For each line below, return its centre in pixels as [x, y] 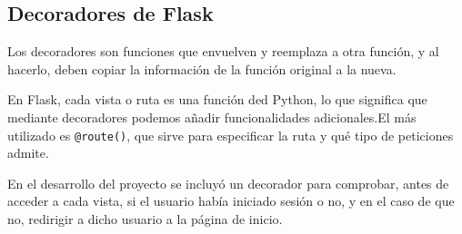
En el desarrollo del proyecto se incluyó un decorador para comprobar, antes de [228, 183]
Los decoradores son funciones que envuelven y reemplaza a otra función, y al [223, 51]
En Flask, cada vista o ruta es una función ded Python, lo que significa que [217, 99]
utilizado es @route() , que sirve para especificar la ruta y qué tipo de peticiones [231, 135]
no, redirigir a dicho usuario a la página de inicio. [145, 219]
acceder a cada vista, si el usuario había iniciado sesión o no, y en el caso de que [231, 201]
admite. [28, 153]
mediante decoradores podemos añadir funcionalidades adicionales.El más [212, 117]
